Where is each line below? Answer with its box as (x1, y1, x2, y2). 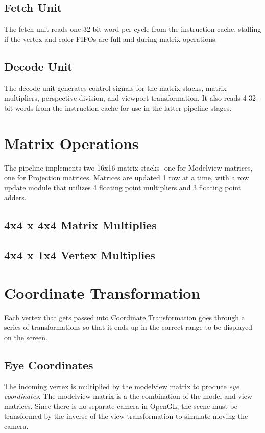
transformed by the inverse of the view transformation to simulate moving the (4, 411, 248, 421)
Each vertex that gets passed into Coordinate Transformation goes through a (4, 311, 245, 322)
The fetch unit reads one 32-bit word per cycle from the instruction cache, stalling (4, 23, 261, 34)
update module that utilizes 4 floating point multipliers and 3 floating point (4, 182, 242, 193)
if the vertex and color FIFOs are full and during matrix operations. (4, 33, 218, 44)
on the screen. (4, 331, 47, 342)
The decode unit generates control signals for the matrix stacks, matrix (4, 82, 227, 93)
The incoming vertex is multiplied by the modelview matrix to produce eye (4, 380, 239, 391)
